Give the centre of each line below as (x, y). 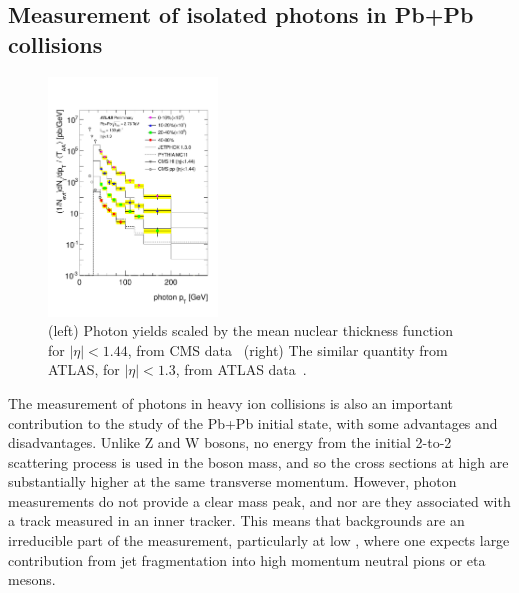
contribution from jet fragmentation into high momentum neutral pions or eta (247, 559)
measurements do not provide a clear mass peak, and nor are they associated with (259, 500)
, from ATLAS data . (241, 369)
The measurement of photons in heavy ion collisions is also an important (231, 402)
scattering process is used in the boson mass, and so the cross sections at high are (258, 461)
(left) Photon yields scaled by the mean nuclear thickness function (250, 330)
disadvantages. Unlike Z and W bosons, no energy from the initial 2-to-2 (230, 442)
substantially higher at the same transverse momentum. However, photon (232, 481)
